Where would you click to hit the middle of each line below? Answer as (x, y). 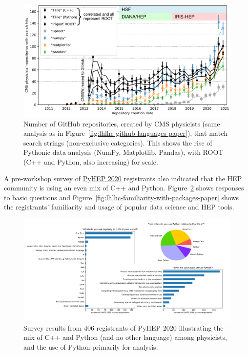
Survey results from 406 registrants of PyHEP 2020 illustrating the (124, 327)
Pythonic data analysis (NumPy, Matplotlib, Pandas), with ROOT (124, 152)
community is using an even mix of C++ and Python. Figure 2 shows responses (124, 188)
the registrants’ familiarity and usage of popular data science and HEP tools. (119, 207)
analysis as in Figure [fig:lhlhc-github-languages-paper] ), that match (125, 133)
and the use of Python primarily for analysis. (91, 346)
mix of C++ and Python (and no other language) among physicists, (125, 337)
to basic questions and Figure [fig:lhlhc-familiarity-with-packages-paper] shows (122, 197)
